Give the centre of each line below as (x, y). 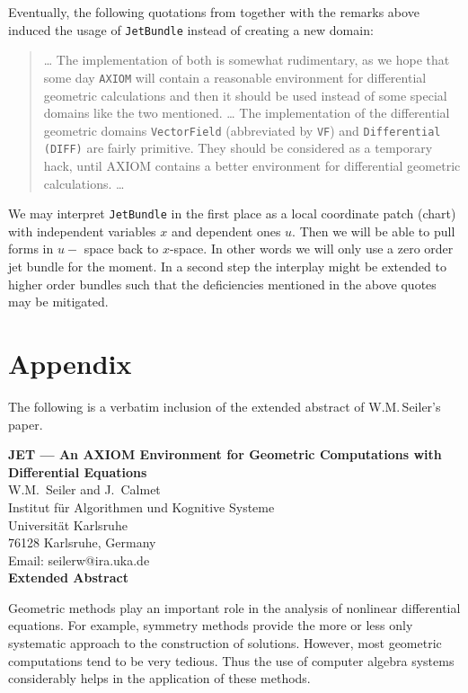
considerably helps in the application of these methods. (159, 678)
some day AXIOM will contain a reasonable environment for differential (235, 77)
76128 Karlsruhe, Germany (82, 542)
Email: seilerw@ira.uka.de (79, 560)
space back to (121, 249)
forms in (31, 249)
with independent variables (82, 231)
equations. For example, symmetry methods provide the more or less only (211, 625)
